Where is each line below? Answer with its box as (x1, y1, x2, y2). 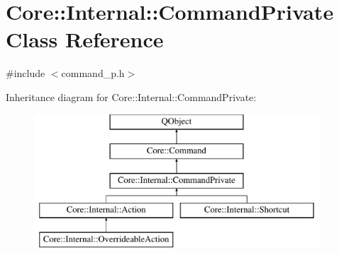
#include (6, 66, 45, 81)
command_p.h (61, 66, 125, 81)
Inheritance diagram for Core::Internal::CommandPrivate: (6, 89, 257, 104)
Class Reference (6, 25, 164, 54)
